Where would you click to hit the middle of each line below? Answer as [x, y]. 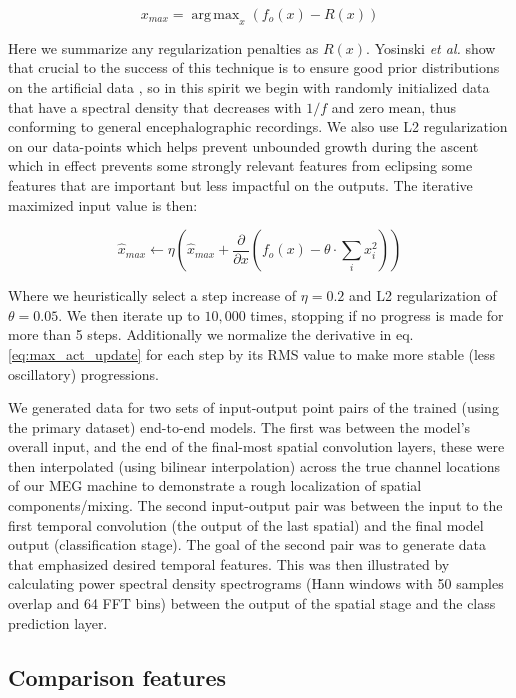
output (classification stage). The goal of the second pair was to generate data [247, 544]
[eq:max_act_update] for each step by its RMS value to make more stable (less [252, 353]
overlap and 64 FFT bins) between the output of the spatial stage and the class [252, 603]
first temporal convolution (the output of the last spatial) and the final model [246, 524]
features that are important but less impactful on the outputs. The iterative [240, 184]
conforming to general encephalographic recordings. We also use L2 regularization [258, 126]
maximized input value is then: [103, 204]
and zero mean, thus [393, 106]
